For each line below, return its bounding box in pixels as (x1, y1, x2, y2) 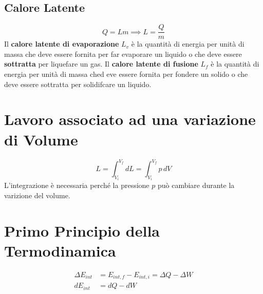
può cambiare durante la (157, 180, 235, 191)
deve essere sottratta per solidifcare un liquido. (4, 78, 152, 89)
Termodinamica (4, 240, 116, 261)
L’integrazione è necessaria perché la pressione (4, 180, 149, 191)
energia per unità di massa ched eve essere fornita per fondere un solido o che (4, 69, 248, 79)
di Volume (4, 129, 78, 150)
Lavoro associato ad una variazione (4, 109, 256, 130)
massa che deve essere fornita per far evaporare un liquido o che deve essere (4, 48, 242, 59)
